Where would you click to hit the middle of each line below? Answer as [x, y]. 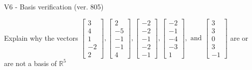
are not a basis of [30, 63]
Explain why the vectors [41, 37]
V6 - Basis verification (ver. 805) [54, 6]
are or [239, 37]
